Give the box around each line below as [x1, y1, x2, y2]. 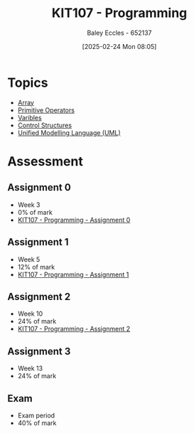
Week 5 [17, 255, 41, 264]
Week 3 [17, 201, 41, 209]
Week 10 [17, 309, 43, 318]
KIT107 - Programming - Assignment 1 [17, 270, 129, 279]
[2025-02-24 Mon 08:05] [82, 42, 157, 50]
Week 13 [17, 364, 43, 373]
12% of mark [17, 262, 55, 271]
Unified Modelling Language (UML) [17, 128, 121, 137]
